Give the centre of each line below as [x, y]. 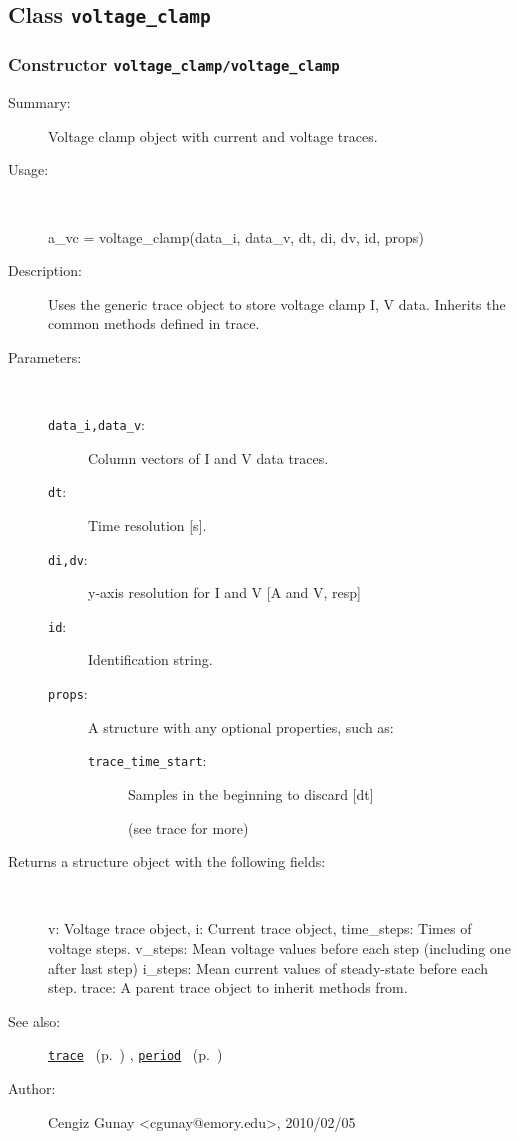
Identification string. [150, 659]
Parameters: [45, 356]
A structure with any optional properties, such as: [241, 726]
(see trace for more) [188, 827]
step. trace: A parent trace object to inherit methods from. [228, 987]
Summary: [39, 102]
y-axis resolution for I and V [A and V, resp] [224, 592]
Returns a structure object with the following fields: [167, 861]
